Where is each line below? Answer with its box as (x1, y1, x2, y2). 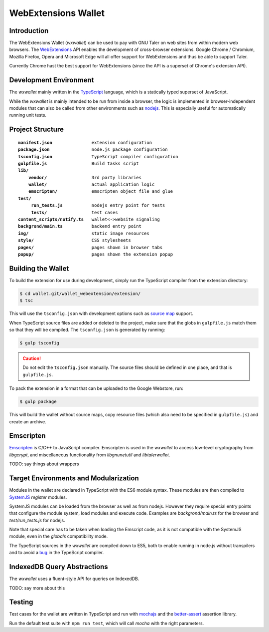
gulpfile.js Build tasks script (18, 160, 139, 166)
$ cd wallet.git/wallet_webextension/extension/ (19, 291, 141, 297)
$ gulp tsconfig (19, 340, 60, 345)
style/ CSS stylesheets (18, 238, 132, 243)
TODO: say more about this (9, 585, 65, 591)
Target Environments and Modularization (9, 474, 139, 483)
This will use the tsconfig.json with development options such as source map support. (9, 311, 194, 316)
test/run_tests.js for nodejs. (9, 517, 65, 523)
